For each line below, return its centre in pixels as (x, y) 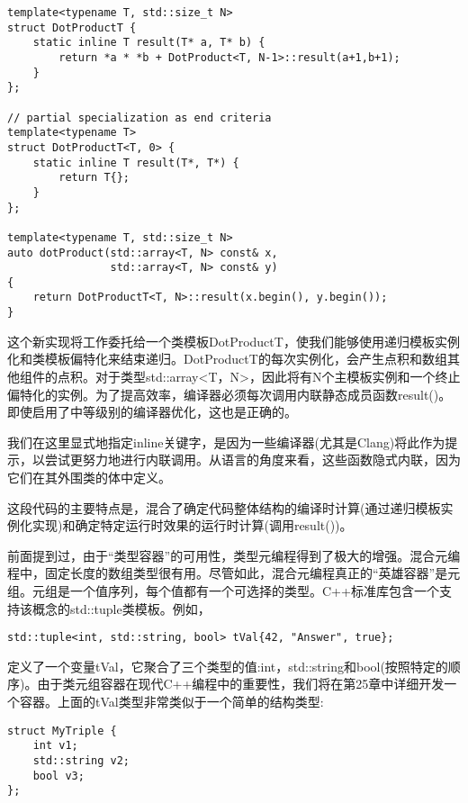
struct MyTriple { (62, 731)
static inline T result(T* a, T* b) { (149, 43)
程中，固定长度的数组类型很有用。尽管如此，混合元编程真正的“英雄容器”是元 (234, 573)
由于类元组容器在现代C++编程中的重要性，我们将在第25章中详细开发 (241, 684)
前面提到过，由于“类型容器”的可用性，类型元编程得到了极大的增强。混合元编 (234, 555)
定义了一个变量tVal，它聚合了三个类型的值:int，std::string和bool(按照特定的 (228, 666)
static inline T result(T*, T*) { (136, 162)
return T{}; (94, 178)
